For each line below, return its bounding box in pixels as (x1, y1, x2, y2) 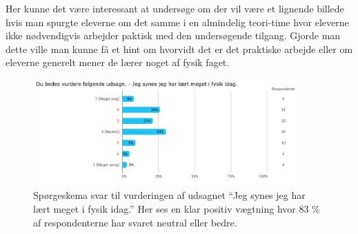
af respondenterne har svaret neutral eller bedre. (33, 215, 237, 229)
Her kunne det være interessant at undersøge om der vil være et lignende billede (6, 1, 344, 15)
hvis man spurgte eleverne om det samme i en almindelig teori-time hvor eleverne (6, 14, 349, 29)
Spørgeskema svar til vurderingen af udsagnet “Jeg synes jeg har (33, 188, 306, 202)
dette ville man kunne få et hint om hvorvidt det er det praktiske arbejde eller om (6, 41, 353, 56)
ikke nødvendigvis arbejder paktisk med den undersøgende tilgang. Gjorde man (6, 28, 341, 43)
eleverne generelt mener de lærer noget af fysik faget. (6, 55, 230, 70)
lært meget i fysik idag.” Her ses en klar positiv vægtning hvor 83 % (33, 201, 320, 215)
